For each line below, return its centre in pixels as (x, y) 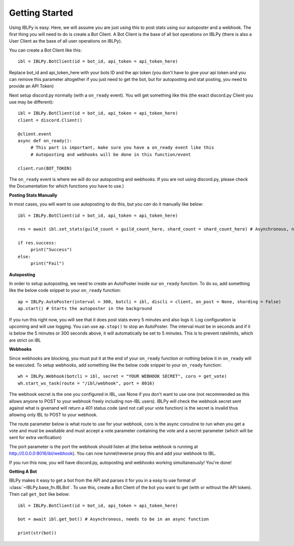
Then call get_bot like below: (39, 494)
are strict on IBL (25, 340)
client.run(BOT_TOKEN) (45, 168)
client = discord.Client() (50, 120)
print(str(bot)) (37, 533)
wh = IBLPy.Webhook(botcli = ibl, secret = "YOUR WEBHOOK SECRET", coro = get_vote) (122, 376)
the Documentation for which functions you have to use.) (67, 186)
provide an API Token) (31, 86)
